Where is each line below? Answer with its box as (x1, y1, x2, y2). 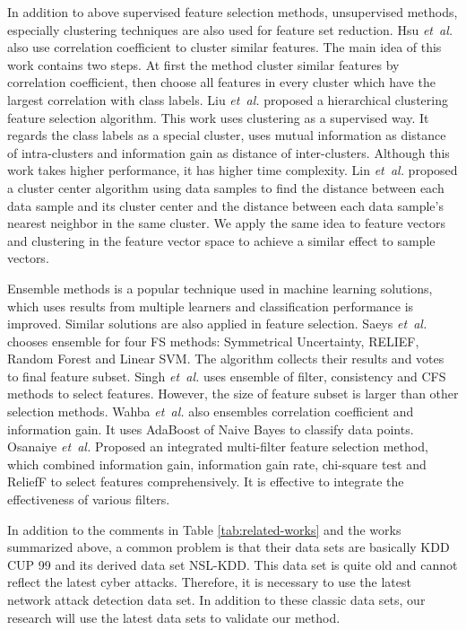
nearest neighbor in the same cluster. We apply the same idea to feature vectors (7, 214, 445, 232)
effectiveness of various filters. (7, 490, 170, 509)
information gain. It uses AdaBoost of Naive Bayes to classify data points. (7, 419, 414, 438)
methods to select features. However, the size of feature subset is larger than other (7, 384, 459, 403)
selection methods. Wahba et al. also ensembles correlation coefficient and (7, 402, 414, 421)
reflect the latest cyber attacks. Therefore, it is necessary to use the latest (7, 573, 411, 591)
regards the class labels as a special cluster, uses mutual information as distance (7, 126, 446, 144)
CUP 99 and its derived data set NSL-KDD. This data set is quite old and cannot (7, 555, 458, 573)
